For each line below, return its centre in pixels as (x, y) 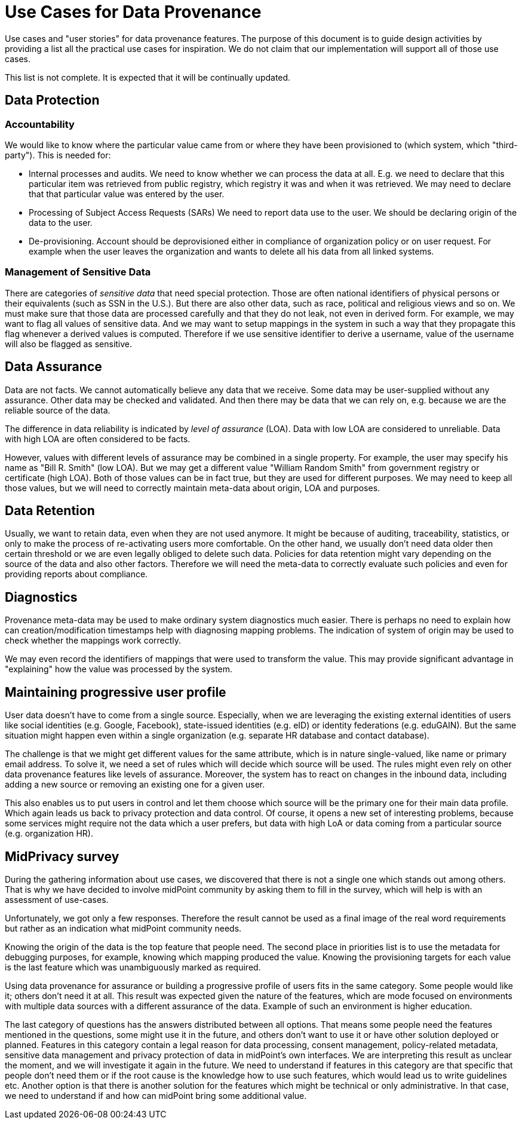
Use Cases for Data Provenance (133, 12)
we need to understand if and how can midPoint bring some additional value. (156, 1095)
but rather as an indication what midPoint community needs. (123, 928)
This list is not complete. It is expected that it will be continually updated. (148, 77)
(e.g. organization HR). (49, 834)
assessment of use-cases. (57, 899)
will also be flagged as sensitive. (69, 344)
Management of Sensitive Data (78, 272)
